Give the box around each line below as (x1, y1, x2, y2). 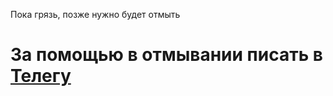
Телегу (10, 65, 72, 88)
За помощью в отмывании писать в (10, 44, 323, 66)
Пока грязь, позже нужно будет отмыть (10, 9, 181, 20)
